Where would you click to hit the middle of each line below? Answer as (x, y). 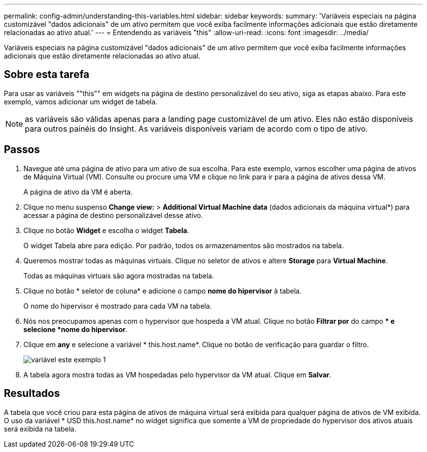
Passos (22, 150)
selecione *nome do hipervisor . (76, 329)
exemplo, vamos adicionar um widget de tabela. (81, 101)
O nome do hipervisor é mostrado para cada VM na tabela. (118, 306)
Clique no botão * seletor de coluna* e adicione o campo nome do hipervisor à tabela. (163, 291)
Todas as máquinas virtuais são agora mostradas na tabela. (119, 275)
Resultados (32, 393)
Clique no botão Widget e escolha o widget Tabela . (106, 230)
